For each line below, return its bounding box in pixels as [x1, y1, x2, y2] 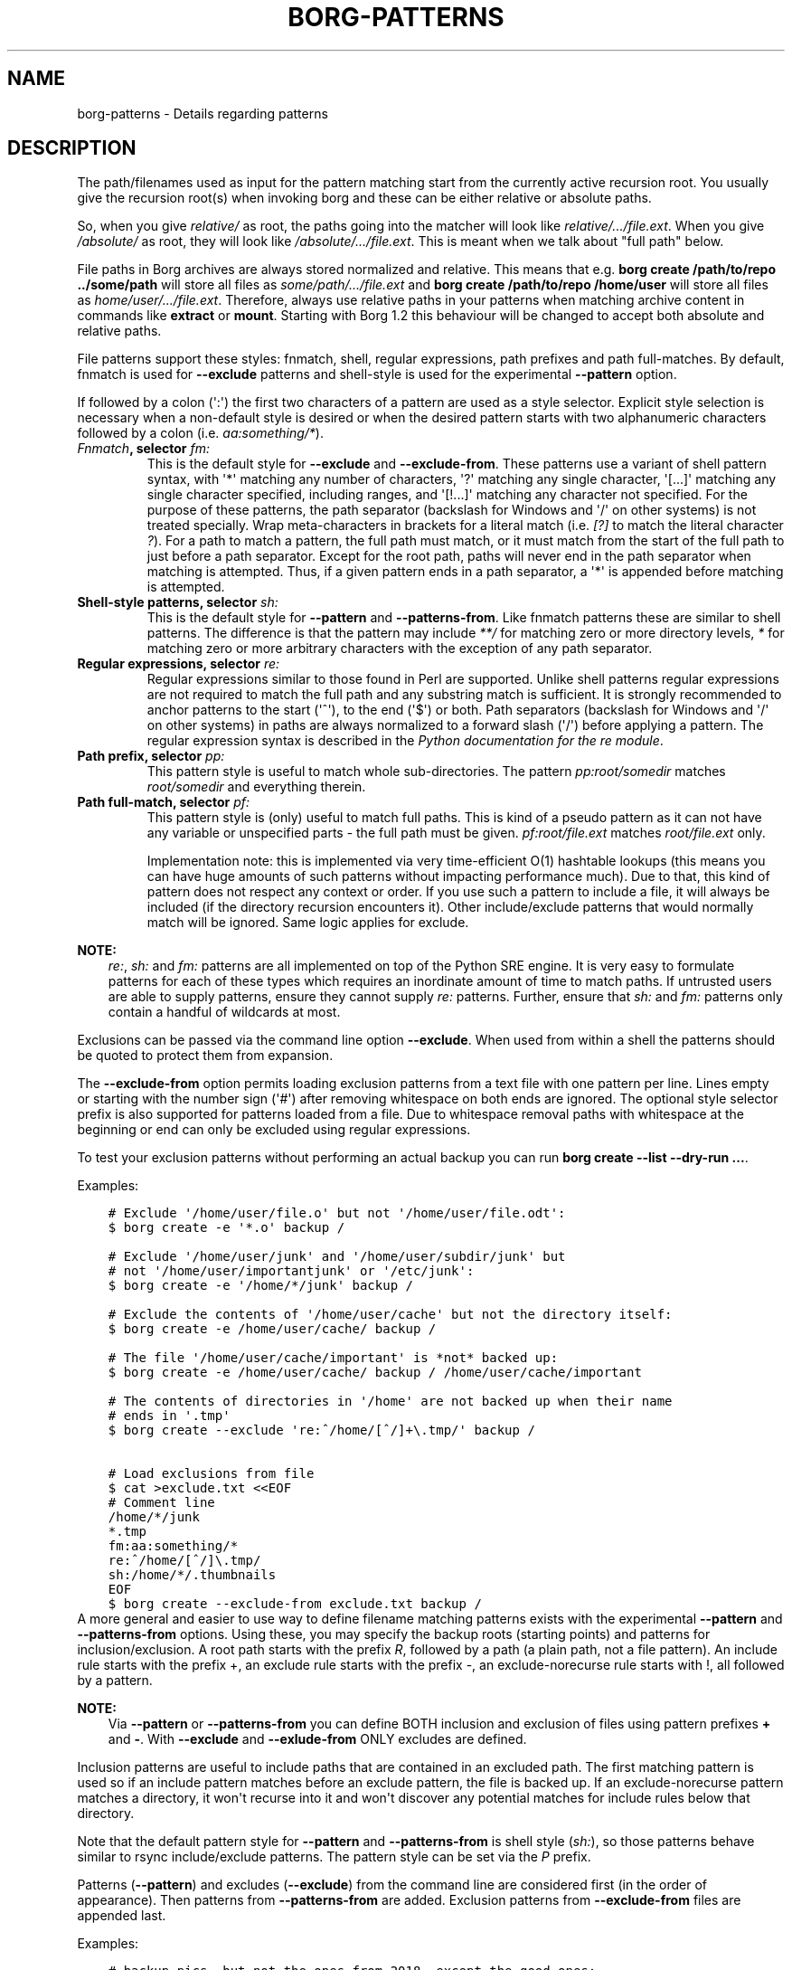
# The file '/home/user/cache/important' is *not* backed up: [108, 1350, 559, 1366]
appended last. [77, 1908, 166, 1924]
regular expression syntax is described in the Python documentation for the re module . [146, 733, 664, 749]
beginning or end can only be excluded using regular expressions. [77, 1122, 471, 1138]
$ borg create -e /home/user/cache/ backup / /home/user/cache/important [108, 1365, 642, 1380]
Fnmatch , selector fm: [77, 440, 210, 457]
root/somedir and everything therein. [146, 779, 366, 795]
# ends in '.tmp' [108, 1408, 231, 1424]
